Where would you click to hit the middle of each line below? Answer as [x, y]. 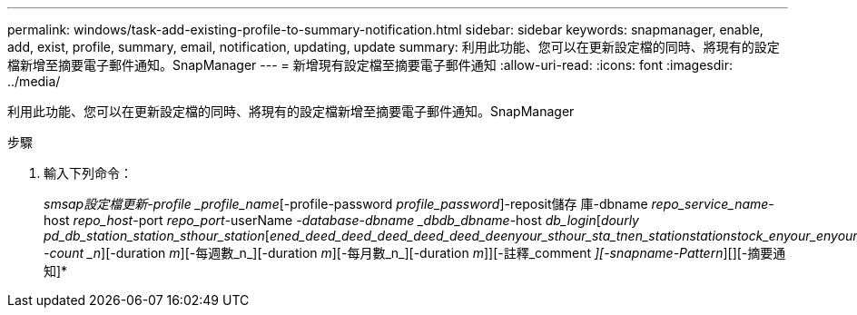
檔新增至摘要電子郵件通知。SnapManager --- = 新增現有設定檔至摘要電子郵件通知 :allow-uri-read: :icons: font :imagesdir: [370, 65]
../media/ [34, 81]
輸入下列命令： [88, 173]
